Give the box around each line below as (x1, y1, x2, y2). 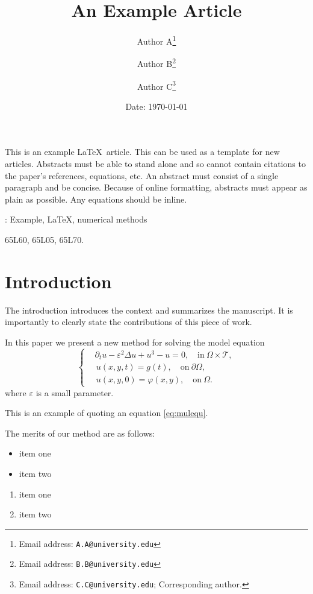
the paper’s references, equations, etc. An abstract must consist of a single (5, 169, 279, 182)
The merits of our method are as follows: (5, 426, 155, 439)
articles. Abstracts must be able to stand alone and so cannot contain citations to (5, 157, 306, 170)
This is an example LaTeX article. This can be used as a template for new (5, 145, 280, 158)
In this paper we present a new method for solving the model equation (5, 335, 265, 348)
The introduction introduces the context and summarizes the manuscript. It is (5, 303, 293, 316)
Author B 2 (137, 55, 176, 70)
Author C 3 (137, 78, 176, 92)
